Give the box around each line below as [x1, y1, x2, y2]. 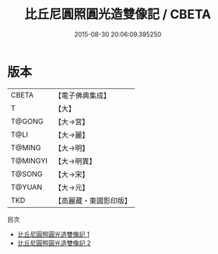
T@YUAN [11, 182, 43, 192]
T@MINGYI [11, 156, 48, 166]
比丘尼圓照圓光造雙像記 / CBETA [24, 6, 212, 22]
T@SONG [11, 169, 43, 179]
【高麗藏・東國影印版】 [54, 196, 132, 206]
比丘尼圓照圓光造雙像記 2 [17, 239, 91, 247]
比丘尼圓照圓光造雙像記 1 [17, 229, 90, 239]
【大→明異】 [54, 156, 97, 166]
